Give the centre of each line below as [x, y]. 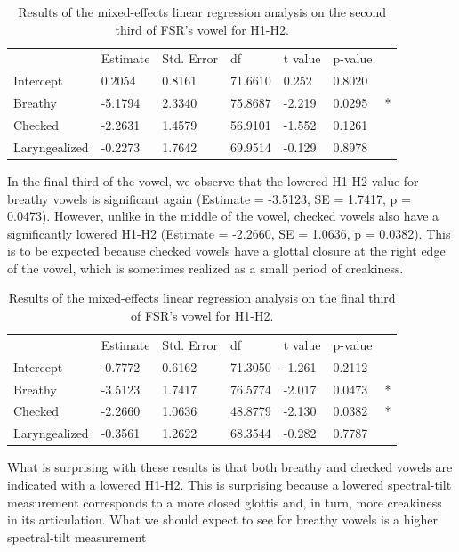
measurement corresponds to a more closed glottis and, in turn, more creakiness [225, 502]
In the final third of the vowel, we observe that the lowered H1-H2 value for [213, 180]
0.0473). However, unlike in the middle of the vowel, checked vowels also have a [223, 216]
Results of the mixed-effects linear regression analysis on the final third [202, 298]
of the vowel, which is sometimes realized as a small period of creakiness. [205, 268]
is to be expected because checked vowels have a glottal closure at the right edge [226, 251]
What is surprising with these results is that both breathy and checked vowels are [230, 467]
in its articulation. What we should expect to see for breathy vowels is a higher [222, 520]
